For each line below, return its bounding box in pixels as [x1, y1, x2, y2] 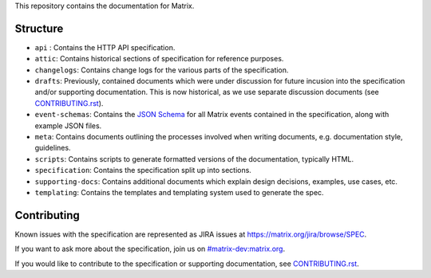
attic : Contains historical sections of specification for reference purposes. [34, 54, 284, 64]
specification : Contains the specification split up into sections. [34, 166, 251, 175]
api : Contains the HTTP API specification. [34, 42, 176, 52]
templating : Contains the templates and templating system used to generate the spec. [34, 187, 324, 197]
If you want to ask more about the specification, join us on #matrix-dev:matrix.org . [14, 244, 286, 254]
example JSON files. [34, 120, 102, 131]
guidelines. [34, 143, 71, 153]
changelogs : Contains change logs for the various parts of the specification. [34, 65, 289, 75]
